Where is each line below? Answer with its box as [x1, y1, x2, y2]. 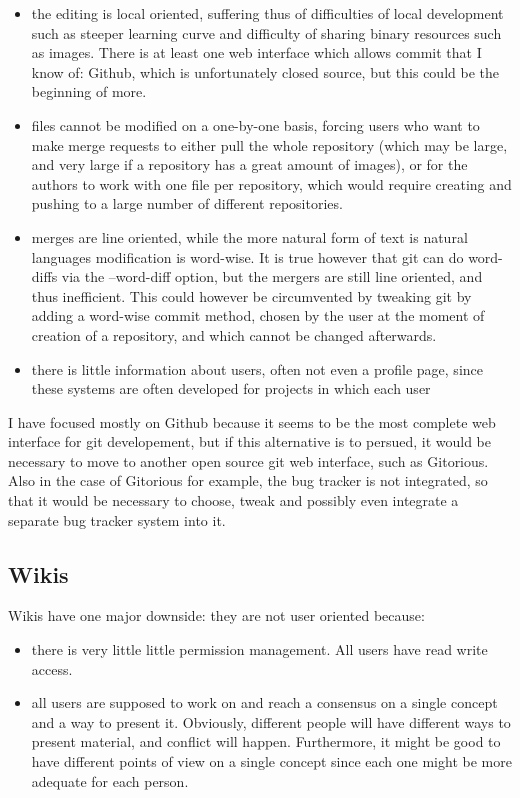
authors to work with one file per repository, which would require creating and [31, 173, 512, 194]
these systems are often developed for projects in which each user [31, 378, 431, 399]
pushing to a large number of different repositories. [31, 193, 343, 214]
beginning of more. [31, 81, 147, 102]
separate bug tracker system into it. [8, 509, 226, 530]
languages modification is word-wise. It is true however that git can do [31, 246, 464, 267]
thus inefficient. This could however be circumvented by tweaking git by [31, 285, 472, 306]
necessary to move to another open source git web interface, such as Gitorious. [8, 450, 489, 471]
